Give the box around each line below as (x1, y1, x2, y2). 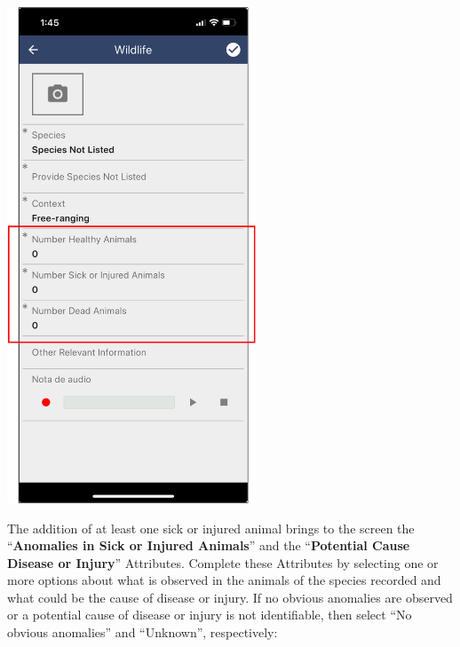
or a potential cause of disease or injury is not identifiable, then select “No (7, 605, 412, 624)
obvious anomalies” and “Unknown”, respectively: (7, 623, 278, 642)
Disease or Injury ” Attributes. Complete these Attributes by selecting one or (7, 553, 439, 572)
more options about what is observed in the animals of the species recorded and (7, 571, 441, 589)
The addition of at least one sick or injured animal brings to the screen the (7, 518, 415, 537)
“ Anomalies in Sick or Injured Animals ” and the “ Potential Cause (7, 536, 410, 555)
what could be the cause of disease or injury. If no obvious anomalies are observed (7, 588, 453, 606)
